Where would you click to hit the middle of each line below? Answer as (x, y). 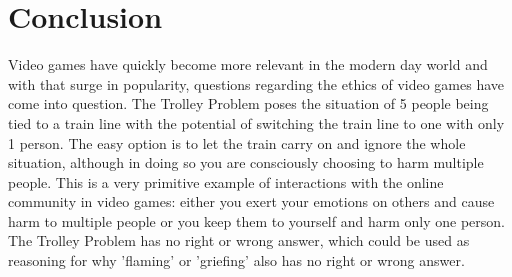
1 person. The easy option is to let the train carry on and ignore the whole (237, 142)
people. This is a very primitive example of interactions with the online (226, 181)
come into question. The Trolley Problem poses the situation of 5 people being (248, 103)
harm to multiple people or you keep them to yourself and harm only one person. (256, 220)
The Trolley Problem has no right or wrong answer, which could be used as (239, 240)
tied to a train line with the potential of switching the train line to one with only (256, 122)
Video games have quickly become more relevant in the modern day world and (248, 64)
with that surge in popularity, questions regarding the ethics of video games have (256, 83)
